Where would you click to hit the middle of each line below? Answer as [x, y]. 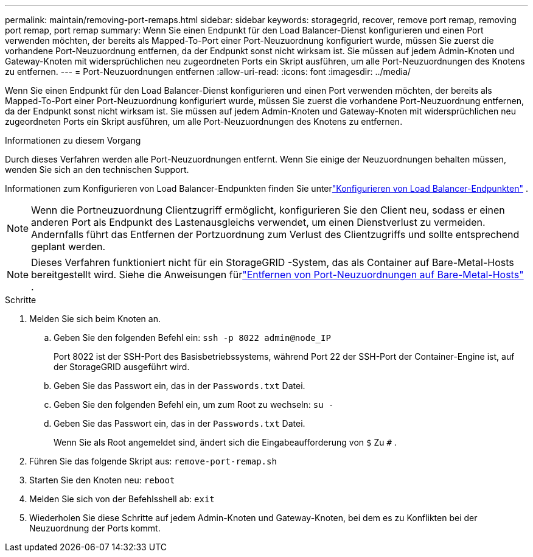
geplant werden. [68, 247]
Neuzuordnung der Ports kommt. [95, 528]
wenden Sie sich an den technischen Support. [97, 170]
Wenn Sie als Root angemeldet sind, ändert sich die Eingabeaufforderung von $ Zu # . [225, 442]
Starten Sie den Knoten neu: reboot [102, 480]
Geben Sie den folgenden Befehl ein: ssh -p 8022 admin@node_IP [192, 338]
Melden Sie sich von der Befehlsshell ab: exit [122, 499]
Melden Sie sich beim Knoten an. [95, 319]
